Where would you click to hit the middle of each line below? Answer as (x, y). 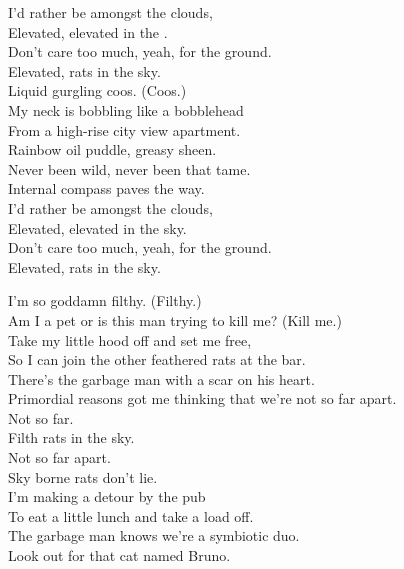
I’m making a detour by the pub (107, 496)
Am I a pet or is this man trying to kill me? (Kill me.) (175, 319)
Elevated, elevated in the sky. (97, 227)
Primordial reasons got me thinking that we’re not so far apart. (202, 398)
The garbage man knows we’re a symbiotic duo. (154, 535)
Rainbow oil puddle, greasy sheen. (112, 149)
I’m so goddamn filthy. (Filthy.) (105, 300)
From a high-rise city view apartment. (124, 129)
